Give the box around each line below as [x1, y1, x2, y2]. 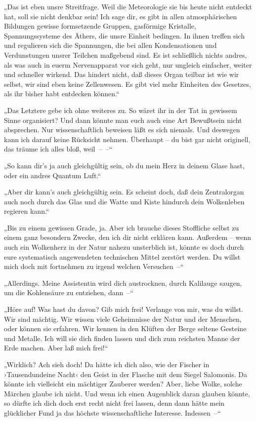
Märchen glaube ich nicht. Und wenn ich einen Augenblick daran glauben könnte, [4, 388, 250, 398]
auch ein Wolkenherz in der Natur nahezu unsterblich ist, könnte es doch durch [4, 242, 244, 252]
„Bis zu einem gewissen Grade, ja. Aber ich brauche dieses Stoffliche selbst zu [4, 222, 239, 232]
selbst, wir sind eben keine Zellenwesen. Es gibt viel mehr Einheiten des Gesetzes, [4, 78, 251, 89]
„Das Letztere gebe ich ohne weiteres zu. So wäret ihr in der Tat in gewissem [4, 105, 237, 115]
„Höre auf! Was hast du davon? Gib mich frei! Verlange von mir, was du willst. [4, 304, 243, 314]
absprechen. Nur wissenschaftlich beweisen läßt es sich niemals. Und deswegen [4, 124, 240, 135]
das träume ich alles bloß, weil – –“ [4, 144, 113, 154]
